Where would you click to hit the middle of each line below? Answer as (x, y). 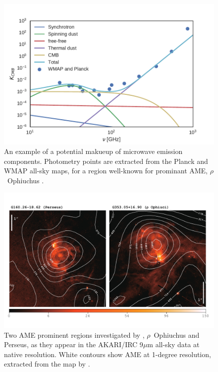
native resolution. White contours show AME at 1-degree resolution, (108, 354)
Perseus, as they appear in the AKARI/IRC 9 (74, 344)
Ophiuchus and (177, 335)
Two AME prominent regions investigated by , (74, 335)
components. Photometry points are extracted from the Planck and (106, 161)
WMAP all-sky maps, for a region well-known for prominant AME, (106, 171)
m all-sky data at (173, 344)
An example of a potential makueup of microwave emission (93, 151)
